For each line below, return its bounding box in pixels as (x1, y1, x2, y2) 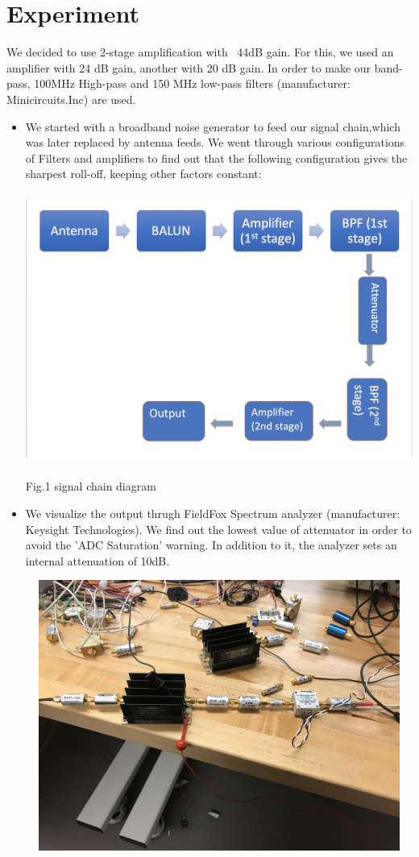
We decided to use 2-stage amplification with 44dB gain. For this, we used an (6, 43, 394, 60)
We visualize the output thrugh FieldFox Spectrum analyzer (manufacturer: (25, 505, 400, 522)
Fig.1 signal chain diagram (25, 478, 156, 495)
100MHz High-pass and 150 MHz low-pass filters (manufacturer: (34, 75, 351, 92)
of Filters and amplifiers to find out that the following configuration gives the (25, 149, 408, 166)
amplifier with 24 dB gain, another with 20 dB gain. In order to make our (6, 59, 371, 76)
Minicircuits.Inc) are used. (6, 90, 136, 107)
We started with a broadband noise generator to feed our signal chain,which (25, 118, 400, 135)
